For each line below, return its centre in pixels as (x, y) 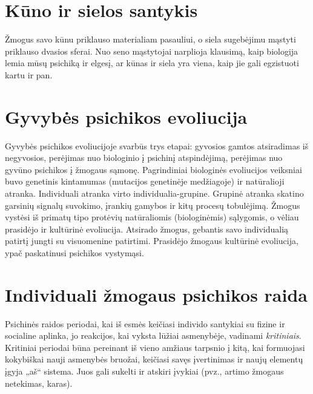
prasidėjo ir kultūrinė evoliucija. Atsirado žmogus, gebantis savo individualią (147, 229)
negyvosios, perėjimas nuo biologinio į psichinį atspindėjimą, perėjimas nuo (144, 158)
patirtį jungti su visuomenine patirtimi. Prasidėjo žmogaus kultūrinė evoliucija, (152, 241)
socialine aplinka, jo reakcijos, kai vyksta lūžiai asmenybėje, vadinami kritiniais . (153, 335)
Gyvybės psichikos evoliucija (126, 116)
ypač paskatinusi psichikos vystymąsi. (74, 252)
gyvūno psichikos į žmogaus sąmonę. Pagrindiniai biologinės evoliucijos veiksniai (153, 169)
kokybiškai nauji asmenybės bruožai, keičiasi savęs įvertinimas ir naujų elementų (154, 359)
